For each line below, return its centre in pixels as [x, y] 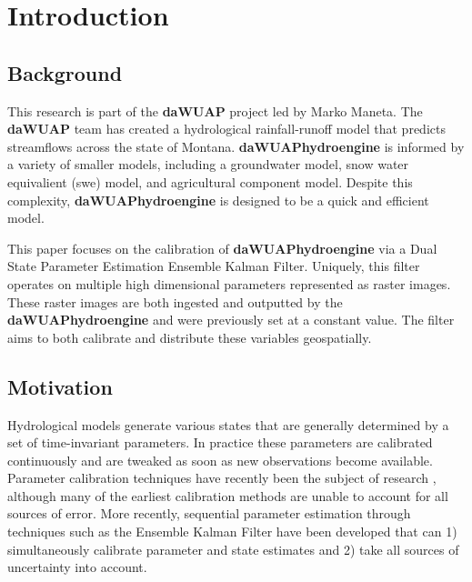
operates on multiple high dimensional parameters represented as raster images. [229, 283]
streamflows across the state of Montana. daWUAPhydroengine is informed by [236, 146]
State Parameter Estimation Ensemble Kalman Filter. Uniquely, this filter [214, 266]
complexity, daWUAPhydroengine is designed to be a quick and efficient [218, 200]
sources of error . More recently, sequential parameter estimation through [209, 513]
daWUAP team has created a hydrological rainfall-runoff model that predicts [226, 129]
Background [65, 72]
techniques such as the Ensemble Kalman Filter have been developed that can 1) [232, 532]
